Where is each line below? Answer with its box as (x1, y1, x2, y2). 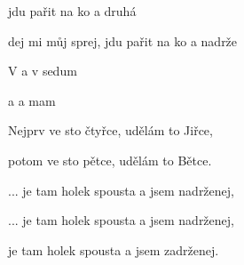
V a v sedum (8, 61, 77, 80)
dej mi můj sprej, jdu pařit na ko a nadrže (8, 31, 238, 50)
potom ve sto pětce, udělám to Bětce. (8, 150, 212, 169)
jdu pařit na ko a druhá (8, 2, 137, 20)
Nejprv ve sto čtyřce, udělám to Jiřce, (8, 121, 213, 140)
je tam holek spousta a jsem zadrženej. (8, 240, 219, 259)
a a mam (8, 91, 56, 109)
